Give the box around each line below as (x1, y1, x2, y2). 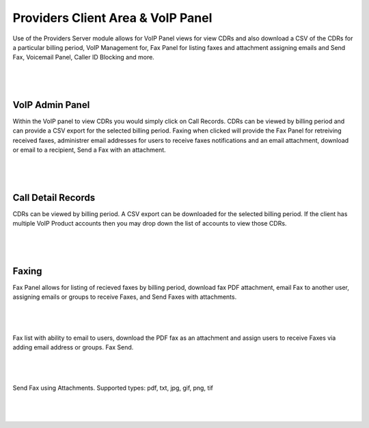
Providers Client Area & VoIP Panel (12, 10, 213, 25)
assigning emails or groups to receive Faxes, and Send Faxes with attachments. (12, 293, 237, 301)
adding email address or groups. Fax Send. (12, 343, 134, 351)
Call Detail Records (12, 191, 96, 203)
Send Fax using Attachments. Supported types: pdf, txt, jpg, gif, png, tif (12, 384, 213, 392)
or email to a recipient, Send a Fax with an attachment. (12, 146, 167, 154)
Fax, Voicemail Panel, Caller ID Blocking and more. (12, 53, 155, 62)
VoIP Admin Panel (12, 99, 90, 111)
